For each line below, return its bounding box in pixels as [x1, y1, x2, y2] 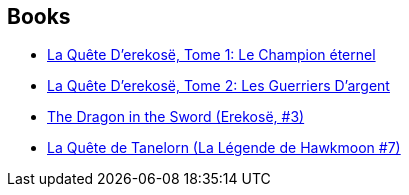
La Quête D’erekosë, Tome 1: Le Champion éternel [47, 46, 376, 64]
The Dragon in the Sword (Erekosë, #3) [47, 108, 305, 126]
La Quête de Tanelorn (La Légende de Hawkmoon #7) [47, 139, 401, 157]
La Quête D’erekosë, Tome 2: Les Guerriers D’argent [47, 77, 390, 95]
